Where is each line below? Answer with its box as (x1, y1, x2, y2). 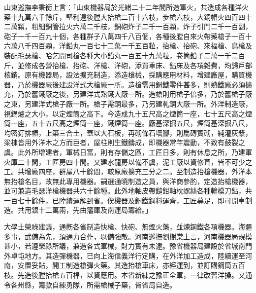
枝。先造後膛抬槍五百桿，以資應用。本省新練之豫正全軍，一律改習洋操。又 (4, 270, 245, 280)
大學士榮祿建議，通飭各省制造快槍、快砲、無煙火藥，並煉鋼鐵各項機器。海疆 (4, 221, 252, 232)
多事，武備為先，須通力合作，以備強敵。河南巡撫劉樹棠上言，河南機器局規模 (4, 231, 252, 241)
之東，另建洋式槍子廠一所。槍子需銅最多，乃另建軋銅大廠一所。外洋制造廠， (4, 98, 252, 109)
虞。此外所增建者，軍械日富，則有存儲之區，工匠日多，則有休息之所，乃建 (4, 146, 245, 157)
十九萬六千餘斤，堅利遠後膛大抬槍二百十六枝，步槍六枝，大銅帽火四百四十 (10, 11, 252, 22)
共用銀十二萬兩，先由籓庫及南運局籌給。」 (17, 205, 152, 215)
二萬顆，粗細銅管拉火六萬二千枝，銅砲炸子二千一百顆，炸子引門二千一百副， (4, 21, 252, 32)
